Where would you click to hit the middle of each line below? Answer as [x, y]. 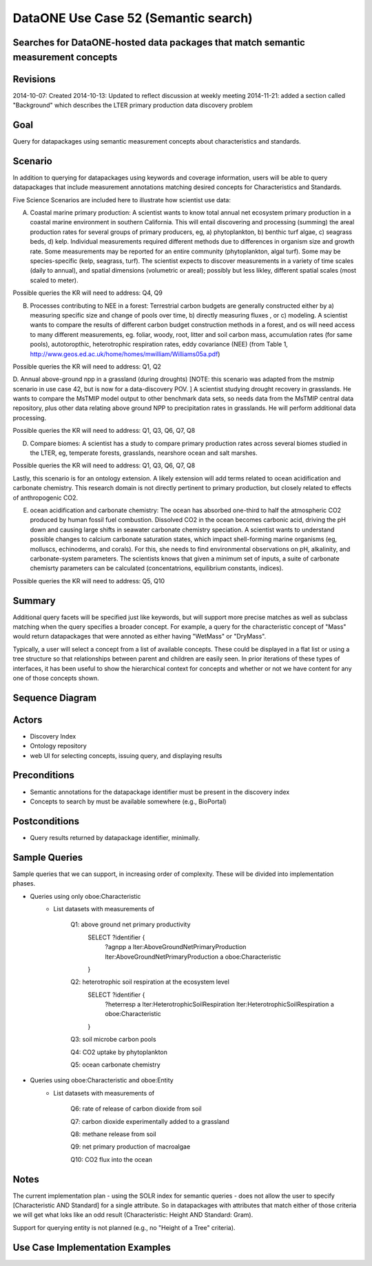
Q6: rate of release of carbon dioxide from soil [136, 1109]
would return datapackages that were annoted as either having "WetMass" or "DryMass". [139, 636]
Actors [28, 720]
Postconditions [46, 821]
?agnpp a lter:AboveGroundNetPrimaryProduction [176, 947]
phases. [24, 884]
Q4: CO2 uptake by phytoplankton [119, 1052]
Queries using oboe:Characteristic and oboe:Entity [102, 1080]
